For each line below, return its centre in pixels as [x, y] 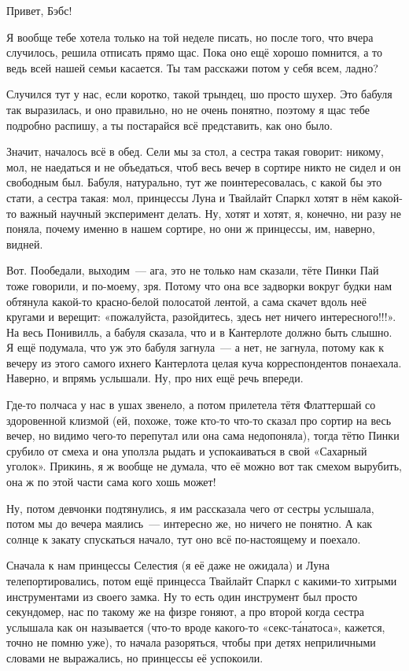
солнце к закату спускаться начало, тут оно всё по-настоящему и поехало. [184, 538]
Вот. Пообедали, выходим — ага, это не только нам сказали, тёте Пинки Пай [193, 270]
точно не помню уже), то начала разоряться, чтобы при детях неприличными [191, 642]
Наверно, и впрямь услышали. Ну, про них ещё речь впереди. [155, 378]
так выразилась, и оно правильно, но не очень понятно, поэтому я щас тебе [188, 109]
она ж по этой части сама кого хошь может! [111, 482]
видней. [25, 243]
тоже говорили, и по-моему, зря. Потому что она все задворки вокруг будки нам [199, 285]
